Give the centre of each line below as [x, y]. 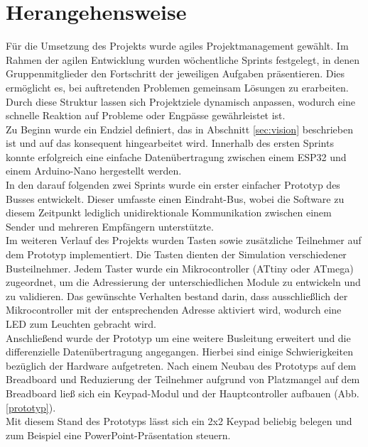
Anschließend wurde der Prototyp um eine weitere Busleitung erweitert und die [178, 337]
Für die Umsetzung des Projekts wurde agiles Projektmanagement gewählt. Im [177, 46]
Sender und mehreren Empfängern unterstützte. [110, 226]
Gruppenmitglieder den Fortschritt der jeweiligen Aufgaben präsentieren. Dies [175, 73]
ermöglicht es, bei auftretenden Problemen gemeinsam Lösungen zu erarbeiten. [177, 87]
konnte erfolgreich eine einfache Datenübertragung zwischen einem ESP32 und [176, 156]
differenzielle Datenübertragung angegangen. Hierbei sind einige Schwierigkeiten [179, 352]
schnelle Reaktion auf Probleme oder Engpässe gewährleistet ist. [146, 115]
